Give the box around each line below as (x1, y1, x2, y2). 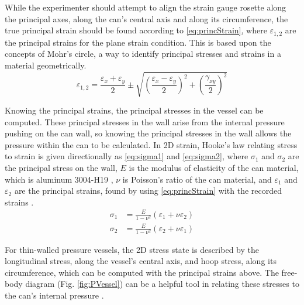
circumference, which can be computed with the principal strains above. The (5, 266, 279, 278)
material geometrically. (5, 59, 87, 71)
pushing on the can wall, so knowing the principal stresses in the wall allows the (5, 127, 292, 139)
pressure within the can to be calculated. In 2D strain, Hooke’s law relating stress (5, 138, 298, 150)
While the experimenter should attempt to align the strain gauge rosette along (5, 1, 286, 13)
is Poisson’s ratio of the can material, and (122, 173, 272, 185)
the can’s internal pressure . (5, 289, 104, 301)
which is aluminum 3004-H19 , (5, 173, 113, 185)
